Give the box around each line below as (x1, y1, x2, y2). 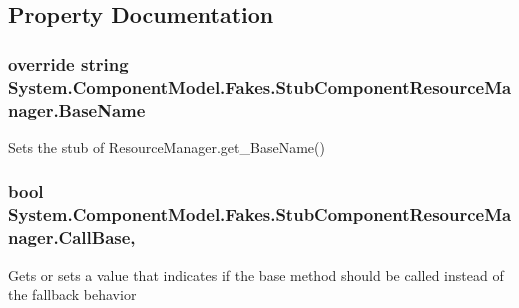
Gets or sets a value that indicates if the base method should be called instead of (8, 264, 504, 285)
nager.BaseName (8, 97, 146, 122)
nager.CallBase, (8, 225, 136, 250)
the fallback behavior (8, 284, 137, 305)
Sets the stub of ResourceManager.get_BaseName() (8, 136, 325, 157)
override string (8, 51, 129, 76)
